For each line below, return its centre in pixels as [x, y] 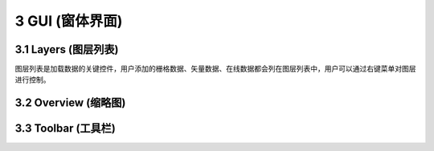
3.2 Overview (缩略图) [70, 103]
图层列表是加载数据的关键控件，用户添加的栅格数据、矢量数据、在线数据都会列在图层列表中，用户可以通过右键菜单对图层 [215, 69]
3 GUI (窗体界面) [69, 21]
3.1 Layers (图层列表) [67, 49]
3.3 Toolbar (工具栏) [65, 129]
